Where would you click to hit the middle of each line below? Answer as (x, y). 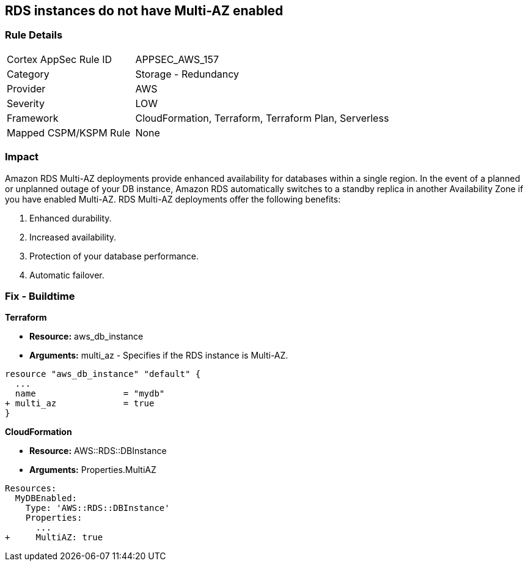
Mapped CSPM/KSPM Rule (69, 132)
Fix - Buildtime (40, 296)
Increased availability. (73, 237)
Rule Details (34, 35)
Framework (33, 118)
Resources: (31, 489)
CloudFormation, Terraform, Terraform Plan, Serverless (262, 118)
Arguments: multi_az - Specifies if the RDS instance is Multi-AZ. (159, 356)
